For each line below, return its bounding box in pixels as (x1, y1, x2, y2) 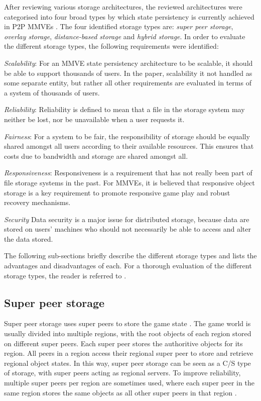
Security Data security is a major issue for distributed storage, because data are (4, 214, 249, 224)
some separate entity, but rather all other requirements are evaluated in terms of (4, 77, 251, 88)
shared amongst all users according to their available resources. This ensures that (4, 141, 254, 151)
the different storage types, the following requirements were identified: (4, 41, 219, 51)
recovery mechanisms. (4, 197, 71, 208)
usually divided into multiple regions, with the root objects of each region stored (4, 328, 251, 339)
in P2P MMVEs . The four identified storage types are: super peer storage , (4, 21, 233, 32)
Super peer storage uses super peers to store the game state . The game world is (4, 318, 251, 329)
